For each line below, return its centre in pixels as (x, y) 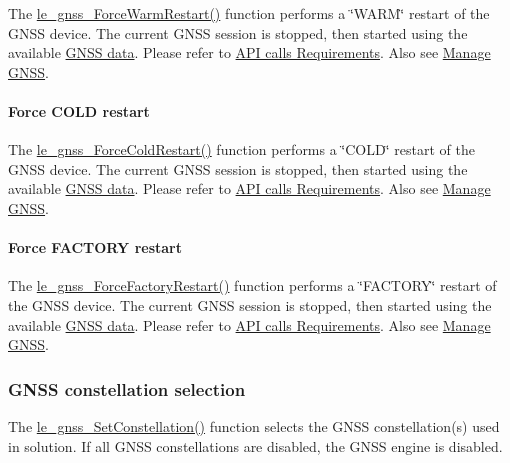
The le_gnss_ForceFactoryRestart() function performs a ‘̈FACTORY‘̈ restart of (252, 285)
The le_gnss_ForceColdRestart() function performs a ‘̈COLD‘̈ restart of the (241, 149)
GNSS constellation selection (127, 388)
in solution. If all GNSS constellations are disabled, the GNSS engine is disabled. (255, 445)
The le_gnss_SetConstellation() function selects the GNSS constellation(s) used (254, 425)
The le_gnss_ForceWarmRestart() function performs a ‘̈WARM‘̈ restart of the (249, 13)
